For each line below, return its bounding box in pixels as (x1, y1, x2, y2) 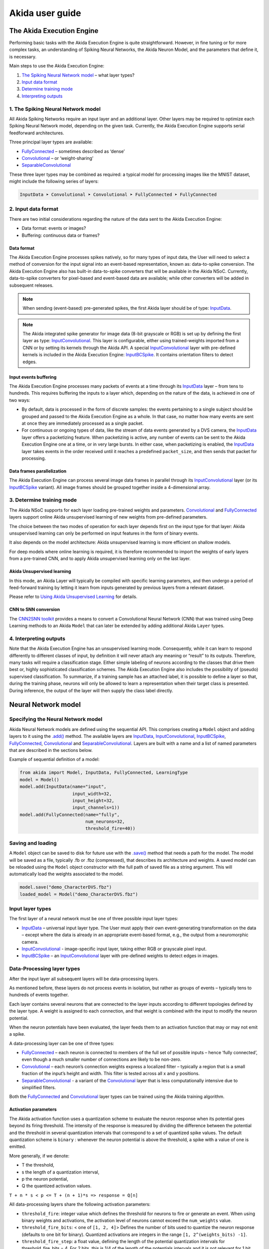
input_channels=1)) (72, 805, 120, 810)
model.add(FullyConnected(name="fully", (19, 812, 120, 817)
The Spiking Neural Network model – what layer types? (21, 72, 134, 78)
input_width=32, (72, 791, 112, 796)
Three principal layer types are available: (9, 139, 93, 145)
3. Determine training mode (9, 497, 77, 504)
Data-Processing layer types (9, 965, 80, 972)
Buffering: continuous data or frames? (21, 232, 100, 238)
